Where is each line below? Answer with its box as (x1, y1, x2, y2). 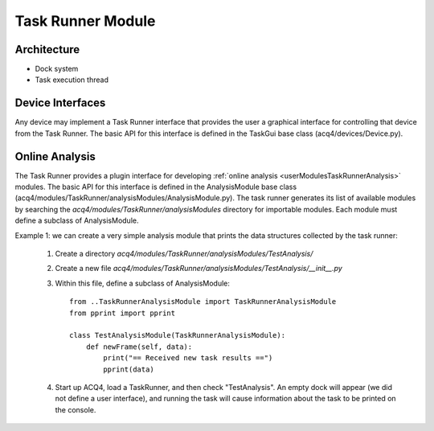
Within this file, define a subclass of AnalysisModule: (55, 278, 231, 288)
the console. (55, 404, 96, 414)
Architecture (14, 43, 80, 56)
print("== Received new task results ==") (103, 354, 273, 363)
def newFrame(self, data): (85, 342, 193, 351)
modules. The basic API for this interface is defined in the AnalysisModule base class (14, 182, 297, 192)
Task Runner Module (14, 12, 156, 30)
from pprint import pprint (69, 308, 176, 318)
